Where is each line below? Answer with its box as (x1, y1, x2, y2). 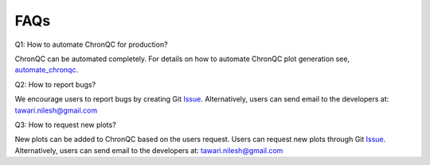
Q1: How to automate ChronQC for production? (14, 40, 168, 49)
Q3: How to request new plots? (14, 120, 117, 129)
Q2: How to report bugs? (14, 79, 96, 89)
